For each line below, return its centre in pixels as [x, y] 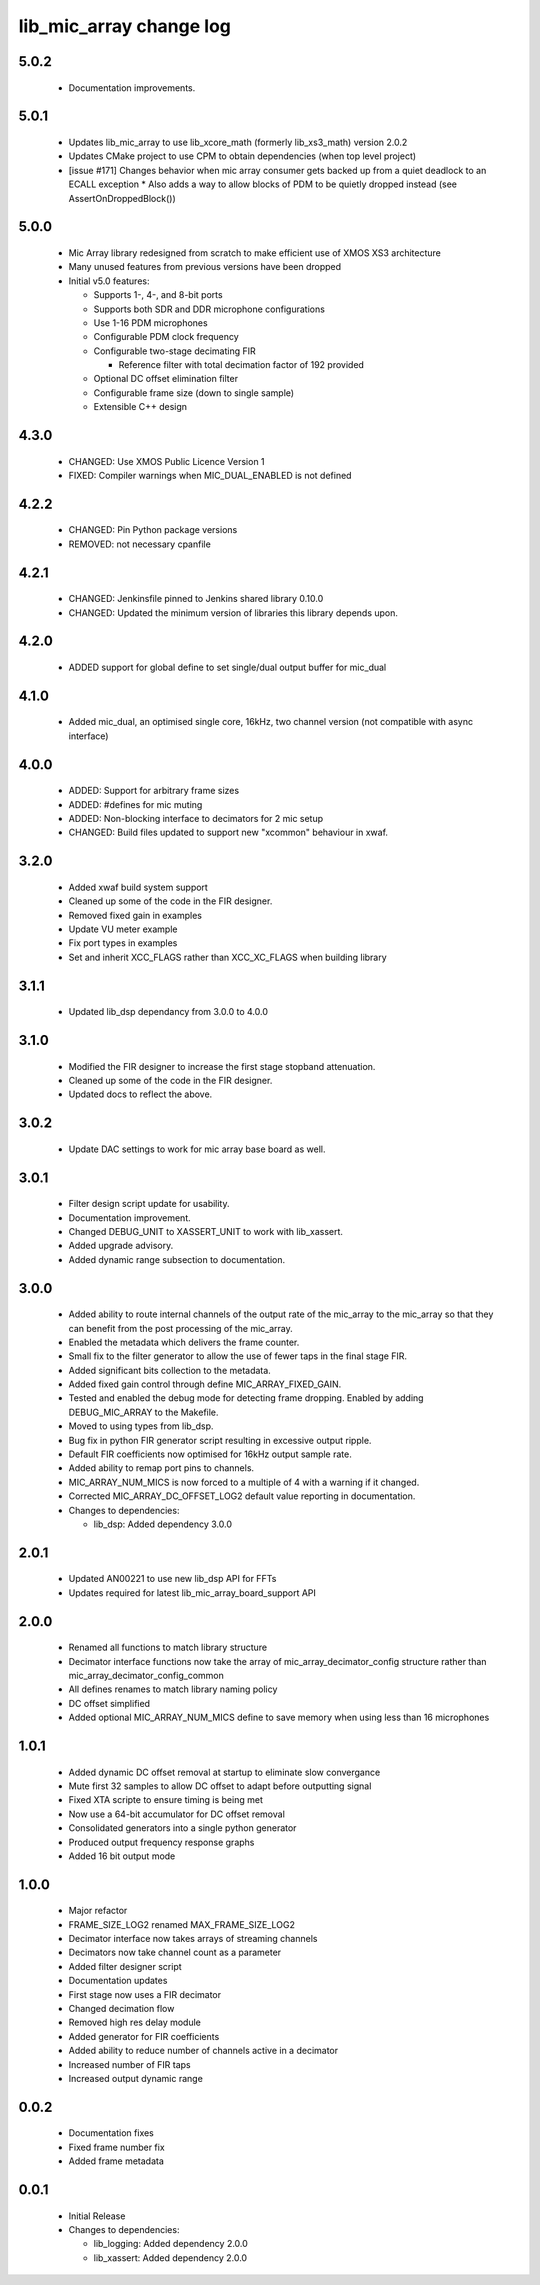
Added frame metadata [116, 2161]
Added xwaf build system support [138, 887]
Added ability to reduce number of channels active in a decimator [203, 2051]
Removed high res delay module [135, 2022]
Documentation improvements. [132, 87]
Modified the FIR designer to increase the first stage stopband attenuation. [222, 1066]
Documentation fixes [111, 2133]
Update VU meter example [123, 929]
